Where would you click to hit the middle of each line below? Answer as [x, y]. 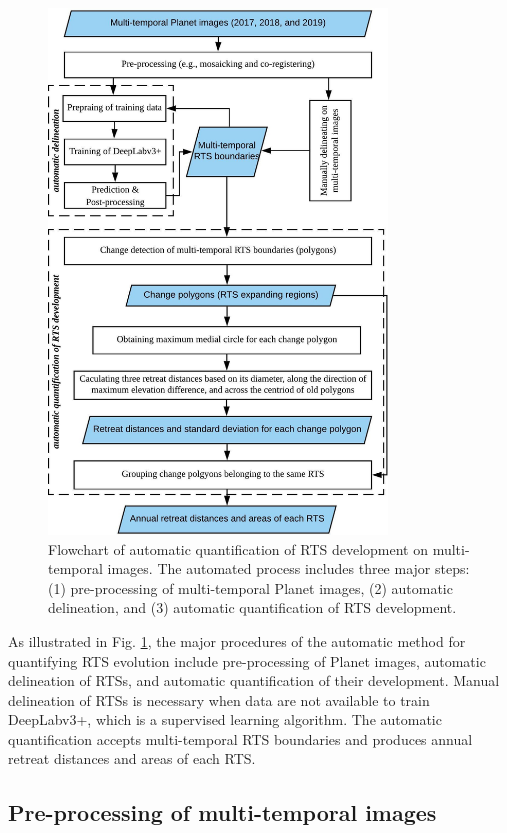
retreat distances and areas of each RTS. [132, 758]
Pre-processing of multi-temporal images [222, 812]
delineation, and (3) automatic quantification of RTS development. [252, 607]
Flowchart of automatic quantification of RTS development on [238, 548]
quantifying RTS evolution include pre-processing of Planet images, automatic [247, 660]
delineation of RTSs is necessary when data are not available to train [219, 699]
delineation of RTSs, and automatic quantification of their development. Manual [254, 680]
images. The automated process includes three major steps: [288, 568]
